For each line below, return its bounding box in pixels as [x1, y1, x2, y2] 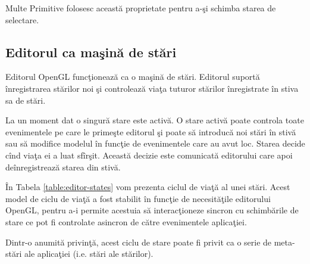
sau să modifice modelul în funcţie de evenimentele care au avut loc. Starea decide [5, 137, 305, 150]
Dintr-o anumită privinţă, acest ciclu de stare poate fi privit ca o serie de [5, 235, 272, 248]
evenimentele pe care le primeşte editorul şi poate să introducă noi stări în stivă [5, 125, 296, 138]
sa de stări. [5, 94, 46, 106]
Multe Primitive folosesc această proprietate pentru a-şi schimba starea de [5, 2, 276, 14]
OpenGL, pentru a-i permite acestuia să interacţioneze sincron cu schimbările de [5, 204, 299, 216]
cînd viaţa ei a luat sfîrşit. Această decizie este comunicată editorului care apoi [5, 148, 293, 161]
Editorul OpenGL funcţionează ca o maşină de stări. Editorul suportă [5, 70, 260, 83]
